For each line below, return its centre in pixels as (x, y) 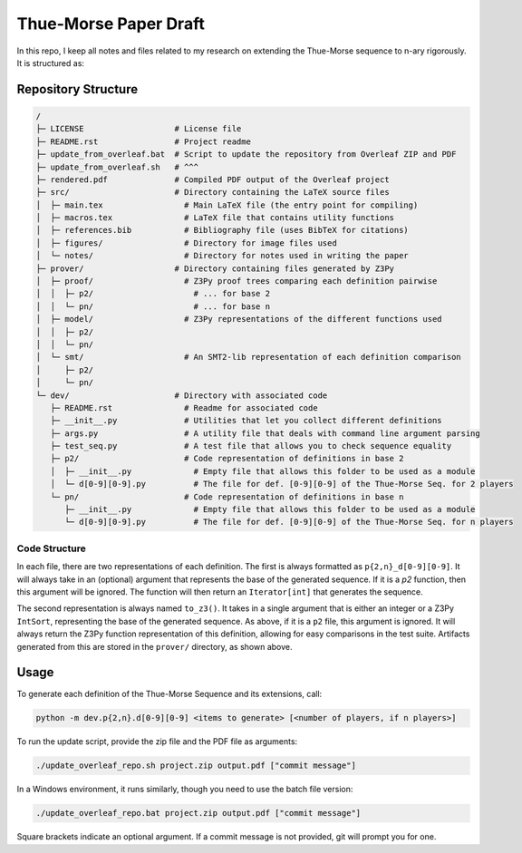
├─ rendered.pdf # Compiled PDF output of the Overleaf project (213, 179)
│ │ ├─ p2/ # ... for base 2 (153, 294)
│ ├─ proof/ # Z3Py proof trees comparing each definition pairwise (237, 281)
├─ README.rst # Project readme (143, 141)
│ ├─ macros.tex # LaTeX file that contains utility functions (215, 218)
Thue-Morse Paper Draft (111, 24)
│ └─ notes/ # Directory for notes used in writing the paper (222, 256)
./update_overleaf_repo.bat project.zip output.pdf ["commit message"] (198, 813)
